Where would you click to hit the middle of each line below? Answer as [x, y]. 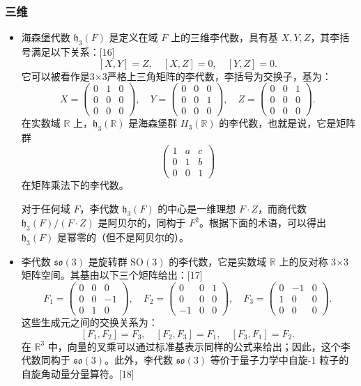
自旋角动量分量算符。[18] [78, 374]
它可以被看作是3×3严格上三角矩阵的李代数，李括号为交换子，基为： [176, 76]
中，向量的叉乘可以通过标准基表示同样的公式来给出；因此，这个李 [199, 346]
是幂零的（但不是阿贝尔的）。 [123, 237]
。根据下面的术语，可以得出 [262, 223]
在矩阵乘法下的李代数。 [75, 184]
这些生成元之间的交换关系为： [90, 322]
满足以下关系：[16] [73, 52]
